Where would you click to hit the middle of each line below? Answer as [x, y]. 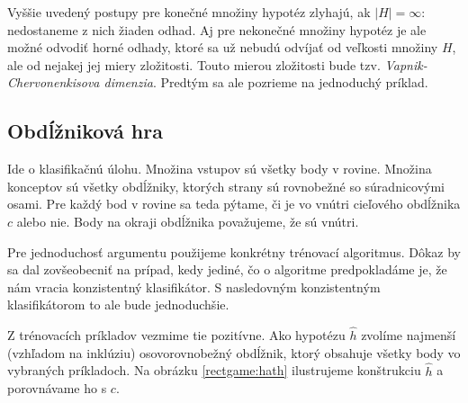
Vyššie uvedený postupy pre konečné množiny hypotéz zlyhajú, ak [189, 12]
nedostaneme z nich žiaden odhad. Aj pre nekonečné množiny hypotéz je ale [217, 29]
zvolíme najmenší [409, 335]
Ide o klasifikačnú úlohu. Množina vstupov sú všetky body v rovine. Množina [220, 169]
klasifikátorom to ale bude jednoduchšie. [118, 304]
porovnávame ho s [57, 388]
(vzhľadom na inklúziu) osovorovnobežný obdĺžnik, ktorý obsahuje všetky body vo [234, 352]
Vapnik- [406, 64]
